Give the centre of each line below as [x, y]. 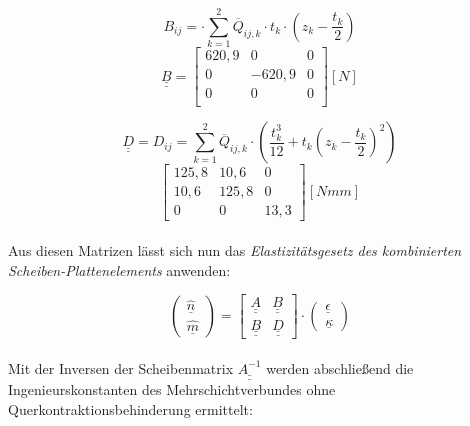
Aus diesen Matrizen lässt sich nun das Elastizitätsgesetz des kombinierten [235, 249]
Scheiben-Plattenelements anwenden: [119, 269]
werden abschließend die [340, 367]
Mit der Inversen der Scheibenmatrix [121, 367]
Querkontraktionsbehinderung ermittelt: [130, 408]
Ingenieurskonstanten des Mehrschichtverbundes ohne [172, 389]
